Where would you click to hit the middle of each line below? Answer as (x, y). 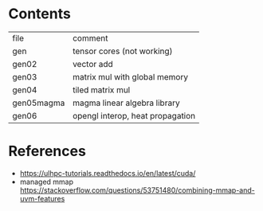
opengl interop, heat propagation (134, 115)
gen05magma (39, 103)
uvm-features (42, 198)
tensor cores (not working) (123, 51)
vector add (93, 64)
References (47, 151)
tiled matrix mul (102, 90)
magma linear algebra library (127, 103)
